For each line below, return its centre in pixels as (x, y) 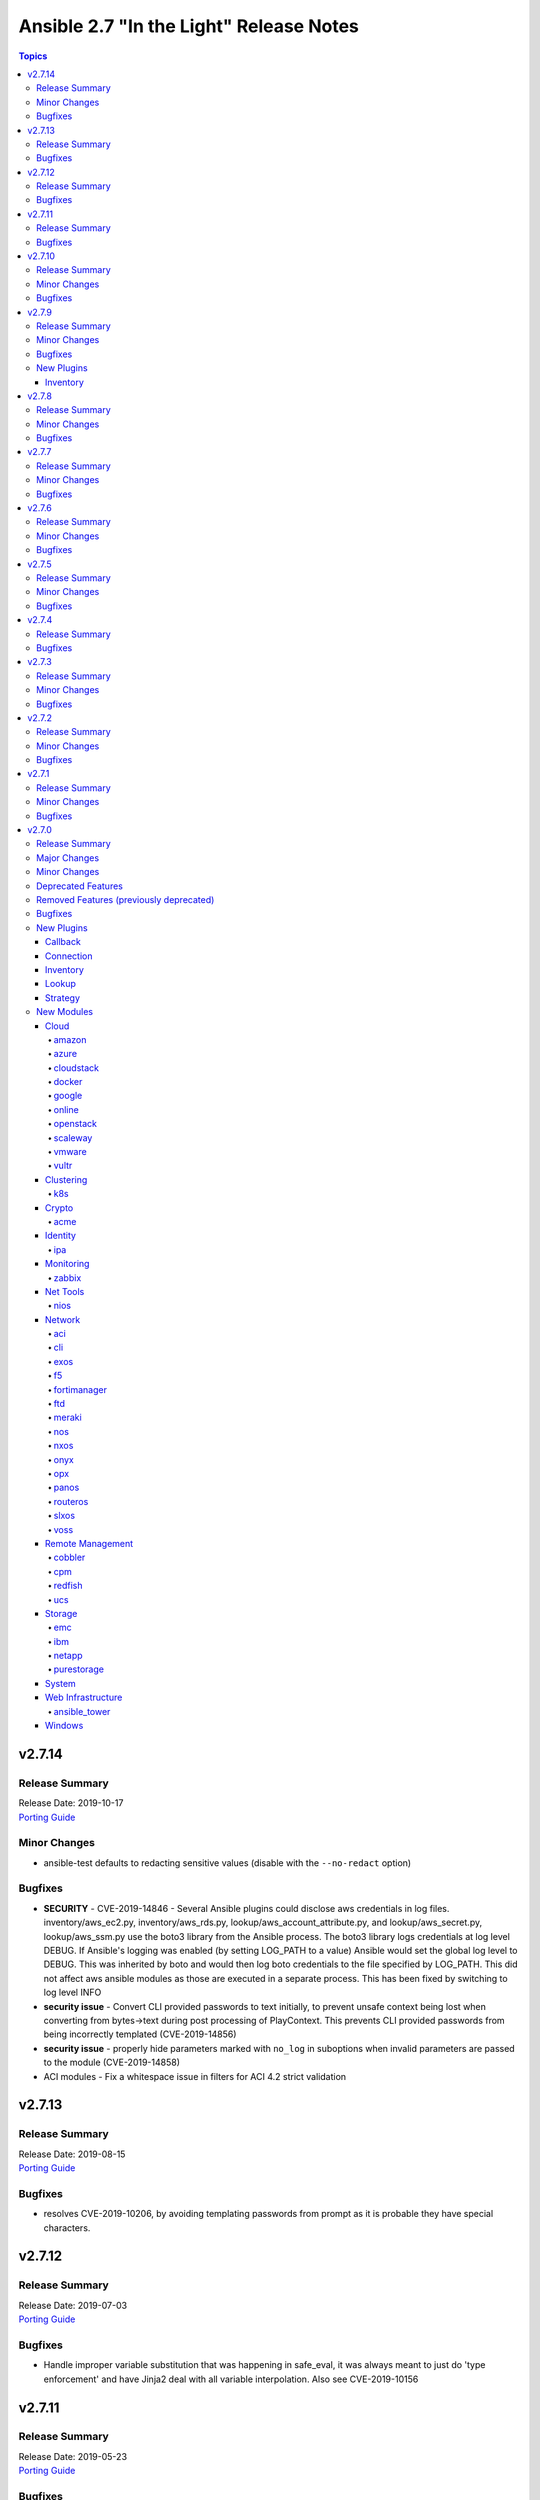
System (61, 1683)
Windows (64, 1726)
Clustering (66, 1179)
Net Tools (65, 1291)
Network (63, 1319)
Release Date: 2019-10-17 (71, 1803)
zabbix (67, 1277)
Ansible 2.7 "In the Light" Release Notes (189, 26)
